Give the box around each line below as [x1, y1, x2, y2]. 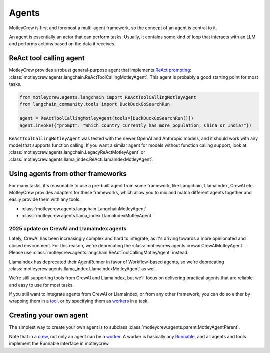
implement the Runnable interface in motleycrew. [9, 340, 110, 347]
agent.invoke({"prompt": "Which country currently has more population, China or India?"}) [19, 122, 252, 128]
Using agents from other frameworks [9, 169, 127, 178]
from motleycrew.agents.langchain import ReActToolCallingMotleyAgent [19, 95, 197, 100]
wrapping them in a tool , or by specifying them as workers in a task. [9, 298, 149, 304]
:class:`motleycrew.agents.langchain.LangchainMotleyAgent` [21, 205, 147, 212]
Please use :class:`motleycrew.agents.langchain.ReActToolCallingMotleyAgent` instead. [9, 250, 189, 256]
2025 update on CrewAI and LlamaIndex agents [9, 225, 127, 232]
